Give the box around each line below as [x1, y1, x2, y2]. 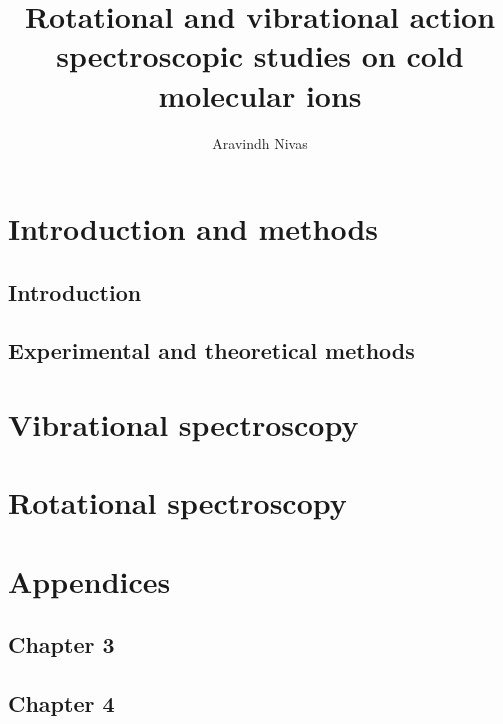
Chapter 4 [8, 688, 115, 719]
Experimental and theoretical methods [8, 335, 415, 366]
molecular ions [158, 74, 362, 115]
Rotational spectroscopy [8, 482, 347, 523]
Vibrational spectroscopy [8, 404, 359, 445]
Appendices [8, 560, 171, 601]
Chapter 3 [8, 629, 115, 660]
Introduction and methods [8, 208, 378, 249]
